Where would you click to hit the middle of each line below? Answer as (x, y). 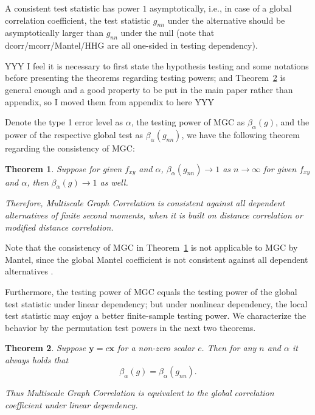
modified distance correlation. (59, 227)
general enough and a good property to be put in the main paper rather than (149, 89)
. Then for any (229, 348)
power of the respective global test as (74, 134)
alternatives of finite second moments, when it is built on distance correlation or (154, 214)
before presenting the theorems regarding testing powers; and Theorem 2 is (145, 78)
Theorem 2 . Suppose (46, 348)
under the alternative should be (226, 20)
